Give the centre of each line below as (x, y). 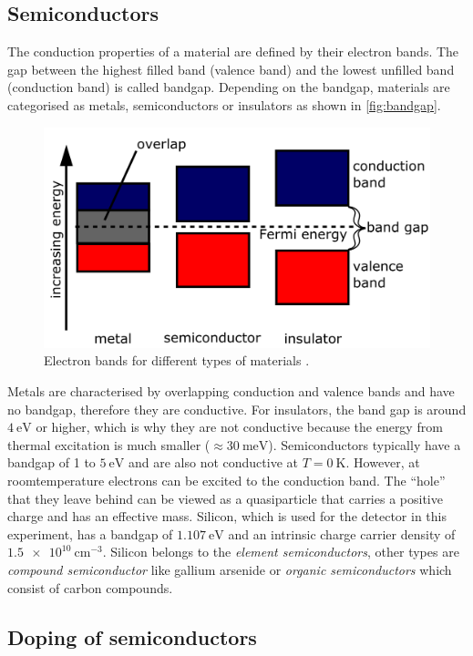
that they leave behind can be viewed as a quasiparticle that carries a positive (225, 498)
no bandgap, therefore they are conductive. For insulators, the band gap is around (237, 409)
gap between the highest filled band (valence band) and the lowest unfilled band (231, 69)
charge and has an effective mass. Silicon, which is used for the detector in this (227, 516)
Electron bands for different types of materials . (177, 360)
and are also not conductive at (213, 462)
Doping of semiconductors (132, 636)
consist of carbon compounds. (90, 587)
